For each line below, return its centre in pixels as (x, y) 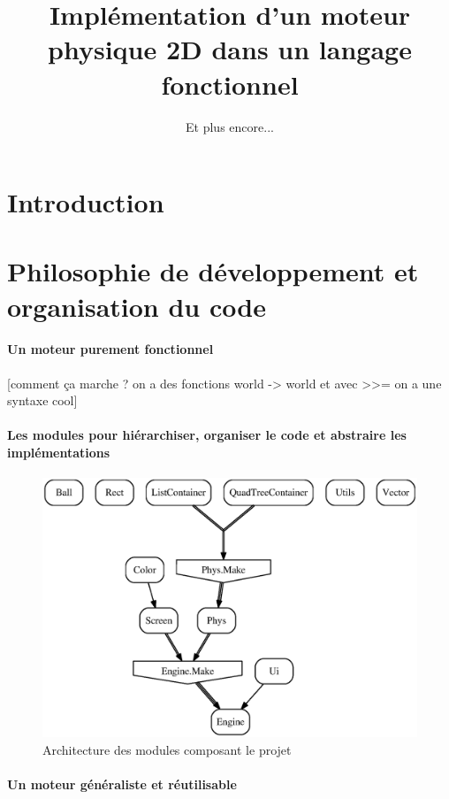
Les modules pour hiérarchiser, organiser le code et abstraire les (207, 435)
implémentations (59, 453)
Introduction (86, 202)
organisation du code (137, 306)
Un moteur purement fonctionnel (110, 349)
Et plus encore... (230, 126)
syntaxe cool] (42, 400)
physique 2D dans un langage (230, 49)
